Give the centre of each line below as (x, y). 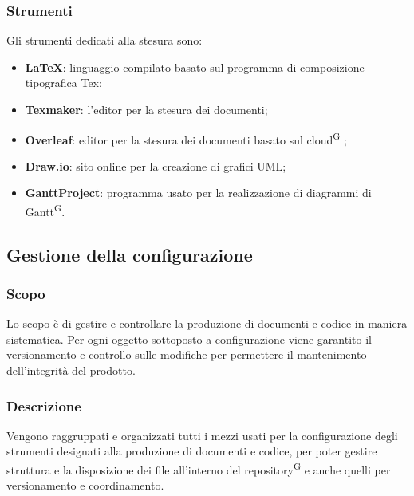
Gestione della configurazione (130, 254)
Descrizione (44, 405)
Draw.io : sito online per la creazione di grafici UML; (156, 165)
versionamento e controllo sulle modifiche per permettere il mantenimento (187, 354)
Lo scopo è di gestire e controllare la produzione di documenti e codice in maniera (207, 323)
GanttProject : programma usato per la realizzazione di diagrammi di (198, 193)
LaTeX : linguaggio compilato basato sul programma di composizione (195, 67)
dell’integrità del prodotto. (71, 370)
